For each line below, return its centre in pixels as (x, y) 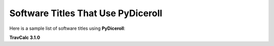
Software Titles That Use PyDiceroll (86, 13)
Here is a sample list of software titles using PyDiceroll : (67, 28)
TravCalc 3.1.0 (25, 37)
